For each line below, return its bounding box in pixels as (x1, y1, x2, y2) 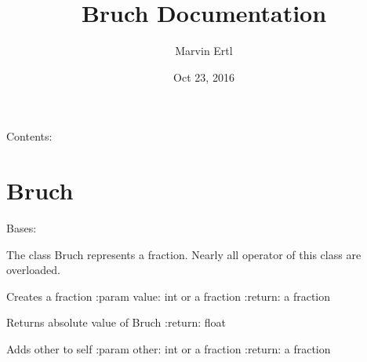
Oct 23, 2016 (173, 68, 234, 85)
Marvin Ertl (175, 42, 233, 59)
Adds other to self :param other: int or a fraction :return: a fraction (6, 341, 331, 357)
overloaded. (6, 261, 60, 278)
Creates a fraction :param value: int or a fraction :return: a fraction (6, 287, 331, 304)
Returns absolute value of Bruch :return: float (6, 314, 226, 331)
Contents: (6, 128, 53, 144)
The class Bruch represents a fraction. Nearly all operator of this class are (6, 246, 362, 262)
